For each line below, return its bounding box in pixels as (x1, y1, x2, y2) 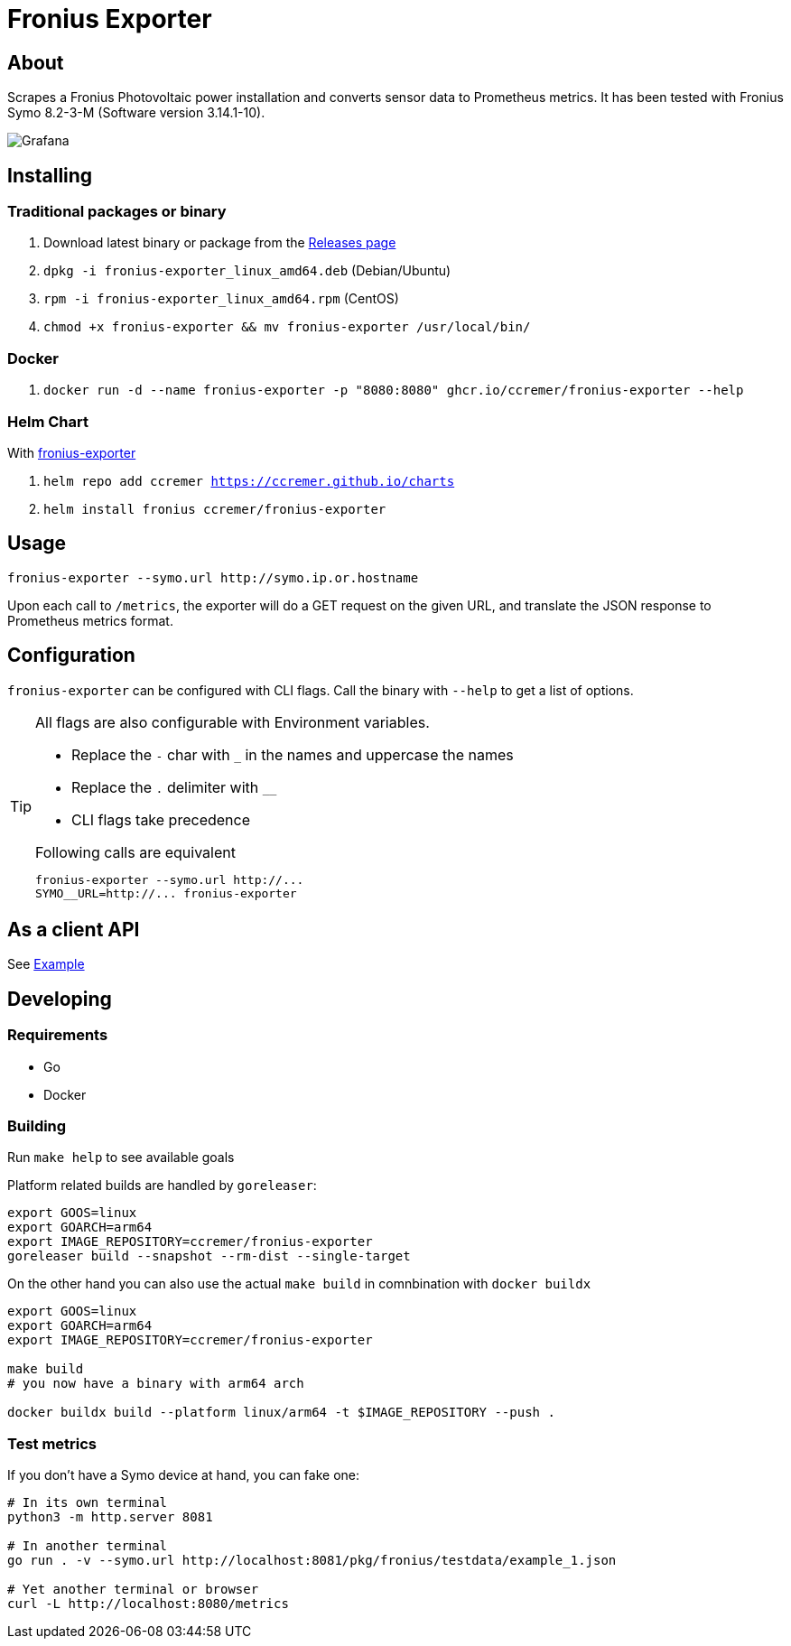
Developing (7, 987, 112, 1010)
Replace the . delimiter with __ (71, 777, 277, 796)
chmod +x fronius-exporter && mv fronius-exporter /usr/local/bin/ (43, 320, 531, 335)
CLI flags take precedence (71, 810, 251, 829)
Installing (7, 163, 93, 187)
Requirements (7, 1026, 108, 1045)
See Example (7, 956, 85, 972)
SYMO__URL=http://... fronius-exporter (35, 886, 297, 900)
